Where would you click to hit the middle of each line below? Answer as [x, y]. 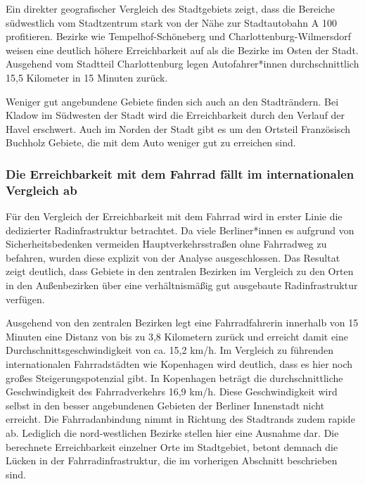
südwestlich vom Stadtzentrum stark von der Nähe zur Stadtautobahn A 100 [171, 22]
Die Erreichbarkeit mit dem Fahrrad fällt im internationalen [180, 173]
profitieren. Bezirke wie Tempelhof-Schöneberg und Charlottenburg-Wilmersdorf [179, 36]
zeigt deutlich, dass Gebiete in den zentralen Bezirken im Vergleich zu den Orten [180, 271]
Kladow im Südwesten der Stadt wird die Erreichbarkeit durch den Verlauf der [175, 115]
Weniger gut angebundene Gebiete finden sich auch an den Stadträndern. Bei [172, 101]
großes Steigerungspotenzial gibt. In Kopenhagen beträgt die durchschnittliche [174, 377]
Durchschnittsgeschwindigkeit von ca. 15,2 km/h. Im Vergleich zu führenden [170, 350]
